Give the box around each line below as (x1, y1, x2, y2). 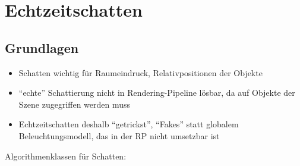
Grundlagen (5, 38, 79, 57)
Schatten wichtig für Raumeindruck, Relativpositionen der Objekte (18, 66, 263, 79)
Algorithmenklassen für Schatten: (5, 149, 127, 162)
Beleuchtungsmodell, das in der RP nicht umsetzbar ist (18, 129, 220, 142)
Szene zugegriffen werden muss (18, 98, 131, 110)
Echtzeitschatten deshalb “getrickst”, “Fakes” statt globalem (18, 118, 239, 130)
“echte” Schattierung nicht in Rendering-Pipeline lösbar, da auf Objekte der (18, 86, 295, 99)
